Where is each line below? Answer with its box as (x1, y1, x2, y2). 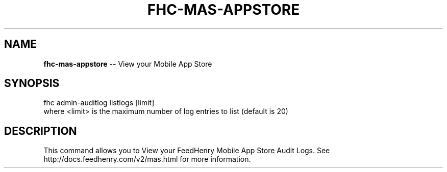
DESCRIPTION (4, 124, 77, 137)
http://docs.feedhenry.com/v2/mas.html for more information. (43, 155, 251, 164)
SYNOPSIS (4, 77, 60, 90)
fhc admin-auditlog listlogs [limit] (43, 98, 155, 107)
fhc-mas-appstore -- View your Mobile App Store (43, 59, 212, 68)
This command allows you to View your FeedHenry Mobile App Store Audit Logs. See (43, 146, 330, 155)
